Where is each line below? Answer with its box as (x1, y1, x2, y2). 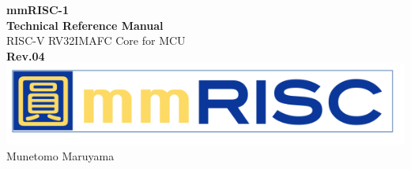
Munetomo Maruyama (6, 147, 115, 163)
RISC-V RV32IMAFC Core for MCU (6, 32, 186, 49)
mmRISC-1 (6, 2, 70, 17)
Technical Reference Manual (6, 17, 164, 33)
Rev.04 (6, 47, 45, 64)
